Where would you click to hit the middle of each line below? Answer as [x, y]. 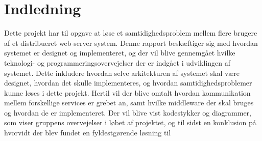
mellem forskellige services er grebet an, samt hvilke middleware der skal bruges [129, 103]
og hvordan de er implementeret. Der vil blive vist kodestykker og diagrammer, [128, 112]
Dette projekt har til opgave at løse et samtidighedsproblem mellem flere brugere [131, 33]
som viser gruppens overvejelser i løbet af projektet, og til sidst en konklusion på [130, 122]
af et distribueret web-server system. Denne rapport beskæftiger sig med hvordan [131, 43]
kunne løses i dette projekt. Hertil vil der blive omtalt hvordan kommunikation [127, 92]
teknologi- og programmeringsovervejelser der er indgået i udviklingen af [117, 62]
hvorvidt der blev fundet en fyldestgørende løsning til [88, 133]
